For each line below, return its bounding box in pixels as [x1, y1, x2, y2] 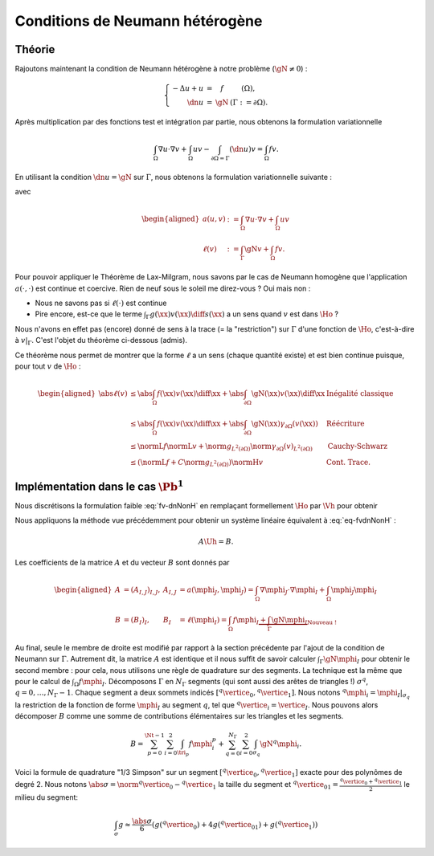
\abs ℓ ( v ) [98, 389, 128, 398]
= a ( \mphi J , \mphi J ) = [179, 585, 255, 596]
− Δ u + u [172, 84, 204, 93]
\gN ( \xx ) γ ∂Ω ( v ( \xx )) [251, 418, 319, 430]
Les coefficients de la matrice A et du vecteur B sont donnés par [14, 557, 230, 567]
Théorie [14, 43, 55, 56]
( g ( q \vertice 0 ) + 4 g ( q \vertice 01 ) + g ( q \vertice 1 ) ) [151, 819, 318, 831]
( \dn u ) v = [229, 145, 264, 154]
